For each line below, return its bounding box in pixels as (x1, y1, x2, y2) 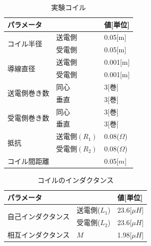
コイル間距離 (7, 155, 49, 166)
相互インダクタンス (7, 230, 70, 240)
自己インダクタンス (7, 211, 70, 221)
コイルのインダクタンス (37, 174, 114, 185)
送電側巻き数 (7, 88, 49, 98)
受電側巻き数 (7, 112, 49, 123)
